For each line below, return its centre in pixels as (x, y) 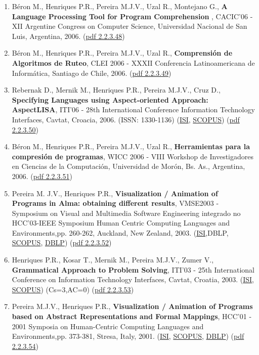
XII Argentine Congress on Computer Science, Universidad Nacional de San (129, 26)
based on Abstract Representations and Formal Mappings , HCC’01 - (132, 316)
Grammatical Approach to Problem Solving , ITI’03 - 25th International (133, 269)
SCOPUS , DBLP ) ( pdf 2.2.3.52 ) (62, 242)
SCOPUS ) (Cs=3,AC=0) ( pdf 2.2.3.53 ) (73, 289)
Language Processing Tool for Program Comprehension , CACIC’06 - (132, 16)
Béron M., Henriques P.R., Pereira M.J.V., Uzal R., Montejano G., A (120, 6)
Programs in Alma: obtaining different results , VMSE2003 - (115, 203)
